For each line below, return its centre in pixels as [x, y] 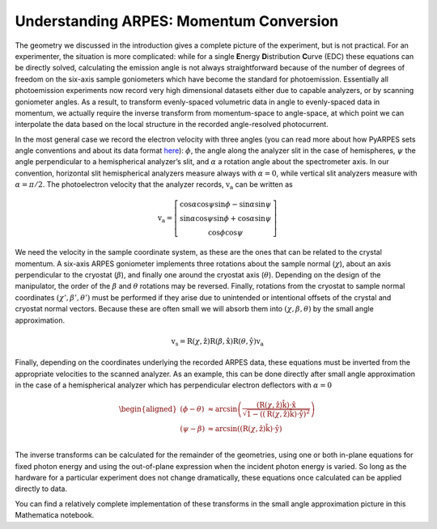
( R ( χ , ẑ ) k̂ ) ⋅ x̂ [276, 405]
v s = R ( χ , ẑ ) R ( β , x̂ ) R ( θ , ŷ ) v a [218, 342]
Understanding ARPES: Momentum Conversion [177, 21]
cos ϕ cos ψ [225, 233]
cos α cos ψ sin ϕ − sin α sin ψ [225, 205]
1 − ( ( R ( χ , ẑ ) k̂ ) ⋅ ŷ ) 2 [278, 413]
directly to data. [41, 489]
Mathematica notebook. [55, 515]
